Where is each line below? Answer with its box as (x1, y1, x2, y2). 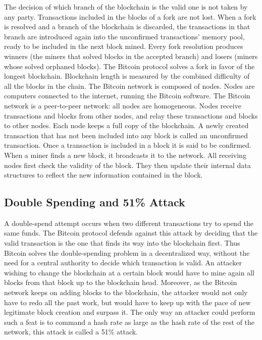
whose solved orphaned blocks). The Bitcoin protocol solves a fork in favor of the (4, 61, 255, 71)
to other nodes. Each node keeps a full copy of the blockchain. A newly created (4, 120, 249, 131)
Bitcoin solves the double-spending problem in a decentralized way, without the (4, 247, 250, 258)
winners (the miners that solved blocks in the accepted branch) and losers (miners (4, 50, 258, 61)
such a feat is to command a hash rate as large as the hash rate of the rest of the (4, 316, 255, 327)
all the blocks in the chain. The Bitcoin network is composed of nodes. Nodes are (4, 80, 255, 91)
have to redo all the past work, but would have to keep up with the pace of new (4, 297, 251, 307)
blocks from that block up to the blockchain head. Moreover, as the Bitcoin (4, 277, 237, 288)
